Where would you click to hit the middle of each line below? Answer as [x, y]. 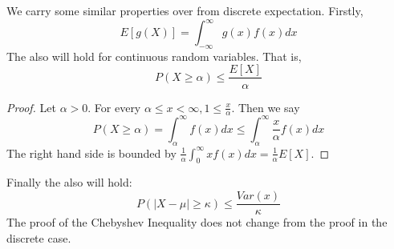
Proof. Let [31, 107]
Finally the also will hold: [69, 182]
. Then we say [266, 107]
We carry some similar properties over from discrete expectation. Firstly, [185, 10]
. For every [114, 107]
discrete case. [39, 237]
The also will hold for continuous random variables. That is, [154, 56]
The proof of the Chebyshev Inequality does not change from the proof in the [197, 222]
